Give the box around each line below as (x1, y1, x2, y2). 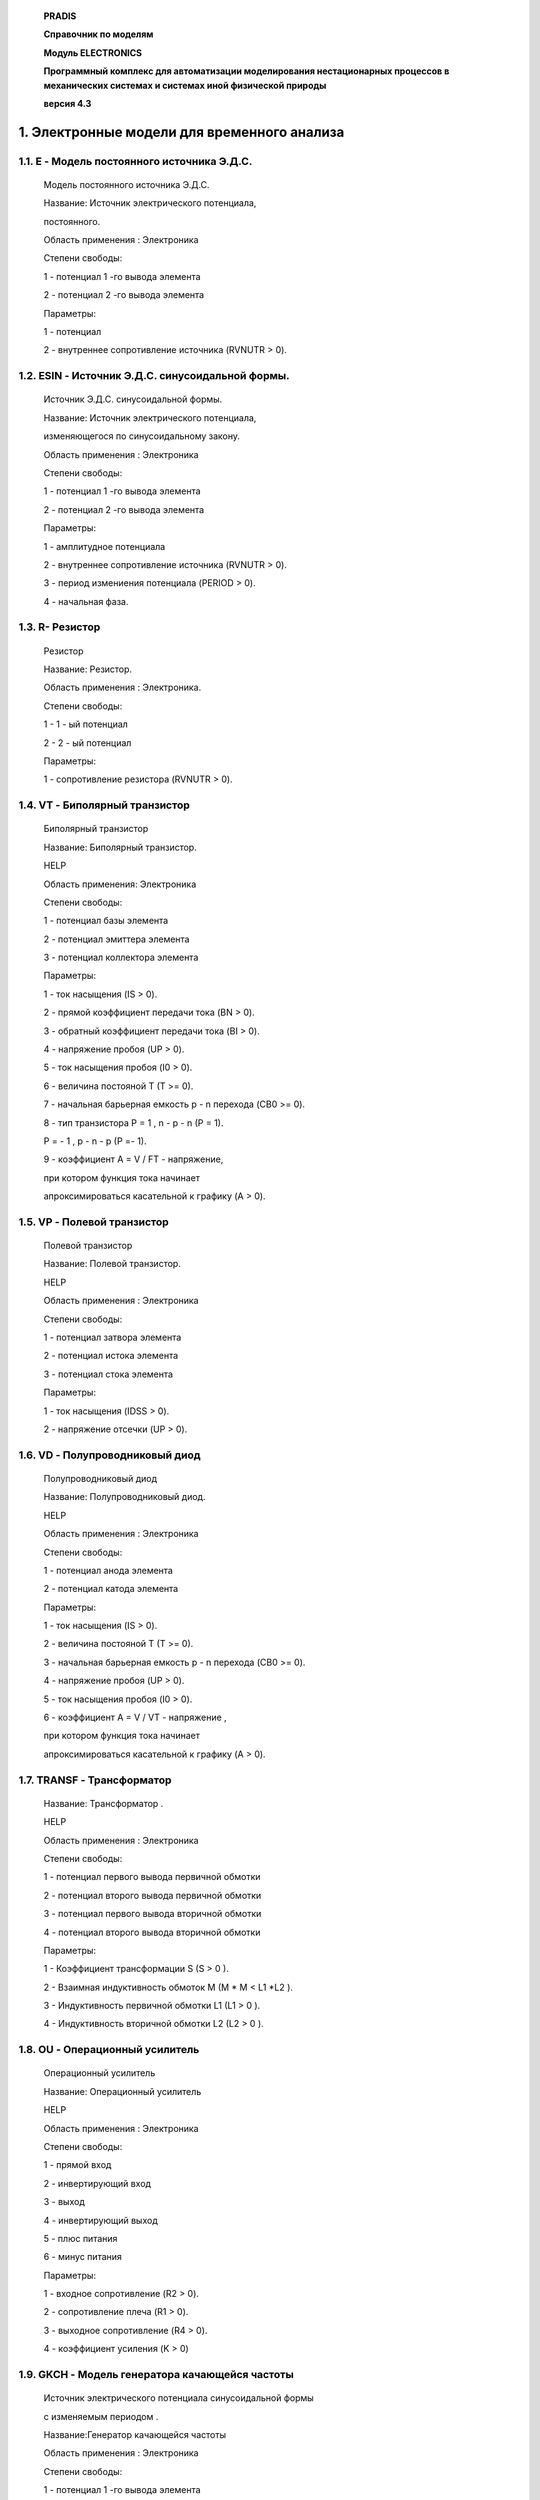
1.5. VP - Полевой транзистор (18, 1215, 169, 1229)
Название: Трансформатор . (43, 1797, 164, 1809)
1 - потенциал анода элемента (43, 1564, 174, 1576)
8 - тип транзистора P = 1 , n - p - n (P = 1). (43, 1116, 224, 1129)
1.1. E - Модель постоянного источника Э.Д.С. (18, 154, 253, 168)
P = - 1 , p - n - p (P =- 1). (43, 1135, 147, 1147)
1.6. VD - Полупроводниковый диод (18, 1448, 201, 1462)
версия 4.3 (43, 97, 92, 109)
